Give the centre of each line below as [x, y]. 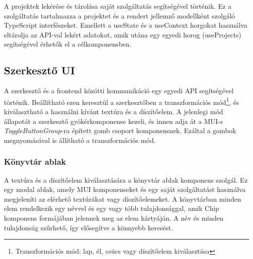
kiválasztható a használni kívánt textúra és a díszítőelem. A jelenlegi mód [114, 112]
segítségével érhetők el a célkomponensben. [68, 44]
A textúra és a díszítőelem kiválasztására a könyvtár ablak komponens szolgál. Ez [126, 180]
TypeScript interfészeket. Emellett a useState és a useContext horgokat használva [126, 25]
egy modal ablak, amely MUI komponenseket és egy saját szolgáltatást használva [125, 189]
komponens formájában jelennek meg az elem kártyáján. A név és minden [114, 217]
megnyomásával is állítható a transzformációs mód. [80, 140]
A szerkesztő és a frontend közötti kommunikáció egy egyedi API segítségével [119, 91]
